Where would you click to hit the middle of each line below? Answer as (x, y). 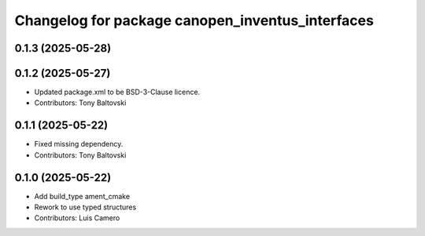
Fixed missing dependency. (79, 144)
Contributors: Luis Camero (77, 218)
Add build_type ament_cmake (82, 196)
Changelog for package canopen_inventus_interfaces (194, 20)
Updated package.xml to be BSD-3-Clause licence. (117, 92)
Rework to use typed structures (85, 207)
